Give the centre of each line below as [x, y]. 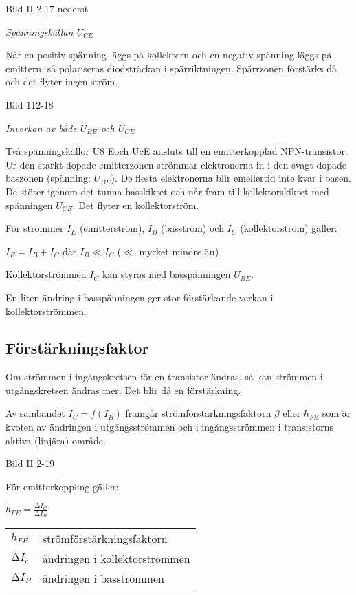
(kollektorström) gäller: [289, 228]
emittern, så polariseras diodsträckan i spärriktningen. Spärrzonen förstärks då [171, 68]
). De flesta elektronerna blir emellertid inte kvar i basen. [231, 178]
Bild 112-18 [30, 104]
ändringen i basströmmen [103, 578]
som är [336, 413]
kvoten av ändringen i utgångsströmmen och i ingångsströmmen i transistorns [170, 427]
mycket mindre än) [179, 251]
